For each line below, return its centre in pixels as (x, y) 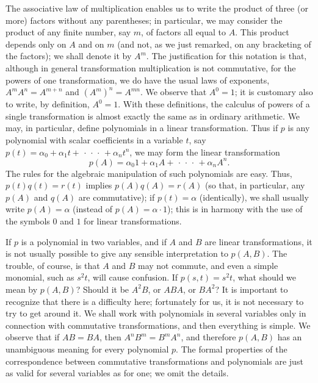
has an (290, 337)
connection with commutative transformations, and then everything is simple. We (158, 325)
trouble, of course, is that (53, 265)
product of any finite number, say (68, 32)
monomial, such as (40, 277)
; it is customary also (274, 92)
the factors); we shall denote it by (69, 56)
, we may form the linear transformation (205, 152)
